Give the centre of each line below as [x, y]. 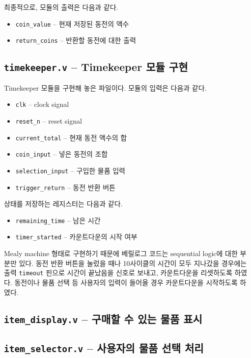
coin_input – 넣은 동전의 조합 [62, 154]
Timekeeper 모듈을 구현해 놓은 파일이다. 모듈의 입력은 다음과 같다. [105, 87]
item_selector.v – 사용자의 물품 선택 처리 [104, 347]
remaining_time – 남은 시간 [58, 220]
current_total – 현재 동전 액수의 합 [71, 137]
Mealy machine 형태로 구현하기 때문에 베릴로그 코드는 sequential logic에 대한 [121, 253]
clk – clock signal [42, 104]
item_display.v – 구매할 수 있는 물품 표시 [103, 318]
